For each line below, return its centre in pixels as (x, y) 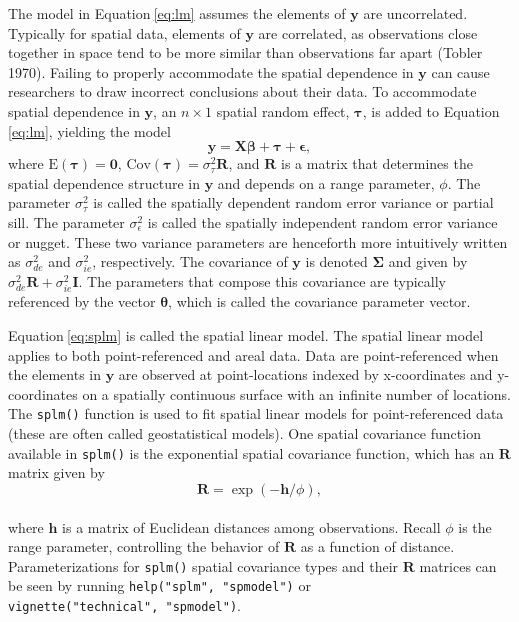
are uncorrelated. (415, 13)
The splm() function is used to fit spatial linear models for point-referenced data (256, 413)
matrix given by (56, 472)
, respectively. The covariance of (190, 261)
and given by (428, 261)
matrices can (458, 565)
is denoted (336, 261)
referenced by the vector (82, 301)
